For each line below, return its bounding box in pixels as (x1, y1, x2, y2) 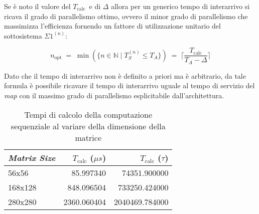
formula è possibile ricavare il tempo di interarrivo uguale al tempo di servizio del (4, 80, 255, 91)
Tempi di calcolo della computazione (24, 108, 153, 120)
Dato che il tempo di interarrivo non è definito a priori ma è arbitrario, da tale (4, 70, 246, 81)
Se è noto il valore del (4, 1, 71, 11)
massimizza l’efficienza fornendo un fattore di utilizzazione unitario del (4, 21, 221, 31)
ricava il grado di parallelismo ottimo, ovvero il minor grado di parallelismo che (4, 11, 248, 21)
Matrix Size (8, 151, 56, 163)
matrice (75, 131, 101, 143)
